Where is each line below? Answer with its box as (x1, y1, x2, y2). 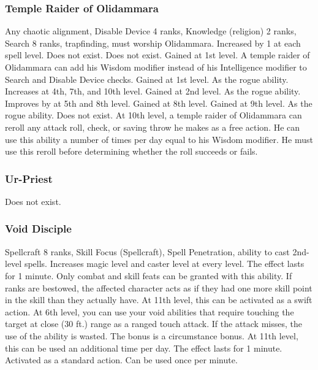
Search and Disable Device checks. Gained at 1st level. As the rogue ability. (5, 72, 289, 85)
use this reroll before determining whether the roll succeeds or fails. (5, 145, 258, 158)
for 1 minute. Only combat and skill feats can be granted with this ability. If (5, 269, 292, 282)
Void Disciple (5, 221, 72, 236)
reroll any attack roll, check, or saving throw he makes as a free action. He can (5, 120, 300, 133)
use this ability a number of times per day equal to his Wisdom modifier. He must (5, 133, 314, 145)
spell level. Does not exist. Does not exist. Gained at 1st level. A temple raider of (5, 48, 310, 61)
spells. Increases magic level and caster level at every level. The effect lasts (24, 257, 305, 270)
